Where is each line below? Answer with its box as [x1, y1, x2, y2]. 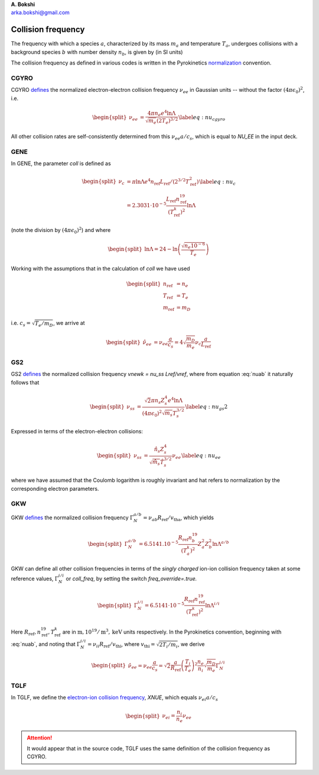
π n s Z [151, 397, 165, 405]
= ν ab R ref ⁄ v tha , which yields [142, 514, 214, 522]
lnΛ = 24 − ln [144, 246, 178, 253]
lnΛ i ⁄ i [205, 601, 220, 609]
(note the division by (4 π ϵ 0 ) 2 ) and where [11, 226, 111, 235]
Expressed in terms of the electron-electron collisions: [11, 428, 143, 435]
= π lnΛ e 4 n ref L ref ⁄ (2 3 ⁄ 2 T [126, 177, 190, 186]
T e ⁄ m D [34, 320, 53, 328]
